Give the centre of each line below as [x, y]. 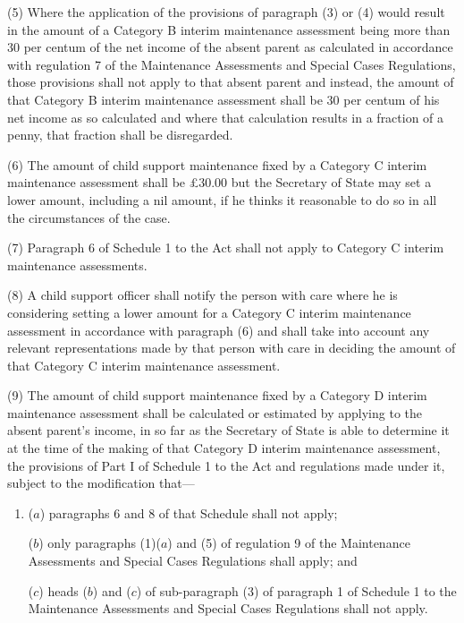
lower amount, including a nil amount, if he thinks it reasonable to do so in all [222, 199]
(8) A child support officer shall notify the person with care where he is [202, 295]
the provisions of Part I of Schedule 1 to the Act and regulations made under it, [226, 465]
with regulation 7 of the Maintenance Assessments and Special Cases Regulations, [232, 64]
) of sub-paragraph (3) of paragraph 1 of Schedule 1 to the [296, 590]
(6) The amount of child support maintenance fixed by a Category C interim [217, 164]
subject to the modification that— [101, 483]
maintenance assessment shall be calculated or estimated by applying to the [215, 412]
